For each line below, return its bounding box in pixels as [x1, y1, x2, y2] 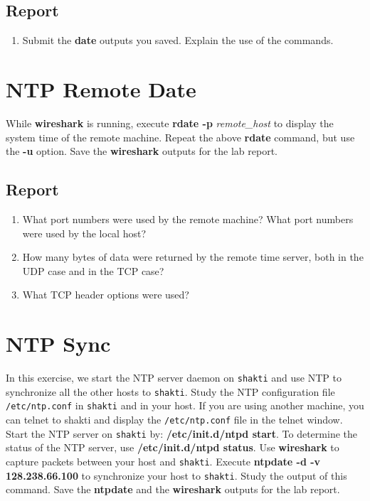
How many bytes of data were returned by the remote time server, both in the [22, 249, 364, 264]
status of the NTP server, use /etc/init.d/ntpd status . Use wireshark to [6, 440, 339, 455]
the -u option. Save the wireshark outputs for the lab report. [6, 144, 277, 158]
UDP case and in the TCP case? [22, 263, 164, 278]
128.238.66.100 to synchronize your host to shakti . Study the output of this [6, 468, 347, 483]
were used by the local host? [22, 225, 147, 240]
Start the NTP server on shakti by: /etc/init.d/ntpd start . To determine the [6, 426, 357, 441]
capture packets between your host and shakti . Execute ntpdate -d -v [6, 453, 321, 468]
